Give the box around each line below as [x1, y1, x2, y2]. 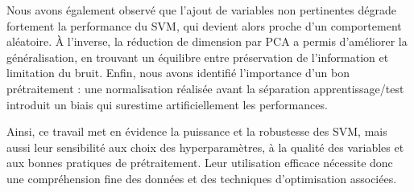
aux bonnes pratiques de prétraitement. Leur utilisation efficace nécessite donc [6, 154, 393, 171]
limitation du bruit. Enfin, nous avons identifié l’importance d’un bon [6, 64, 350, 81]
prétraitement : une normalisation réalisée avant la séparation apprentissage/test [6, 80, 404, 96]
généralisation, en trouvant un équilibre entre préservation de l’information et [6, 48, 389, 65]
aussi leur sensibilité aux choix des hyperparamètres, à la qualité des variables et [6, 138, 404, 155]
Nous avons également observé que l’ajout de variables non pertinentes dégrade [6, 2, 396, 18]
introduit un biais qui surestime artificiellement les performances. [6, 96, 328, 112]
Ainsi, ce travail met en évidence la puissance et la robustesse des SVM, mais [6, 123, 387, 140]
